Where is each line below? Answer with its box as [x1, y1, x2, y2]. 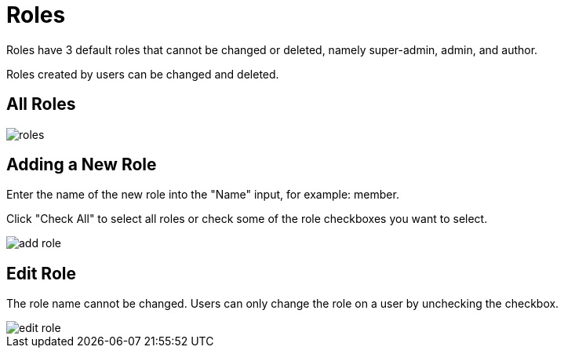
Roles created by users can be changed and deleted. [6, 67, 279, 81]
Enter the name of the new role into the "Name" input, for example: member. [6, 188, 399, 202]
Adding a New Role [6, 155, 157, 175]
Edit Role [6, 263, 76, 283]
